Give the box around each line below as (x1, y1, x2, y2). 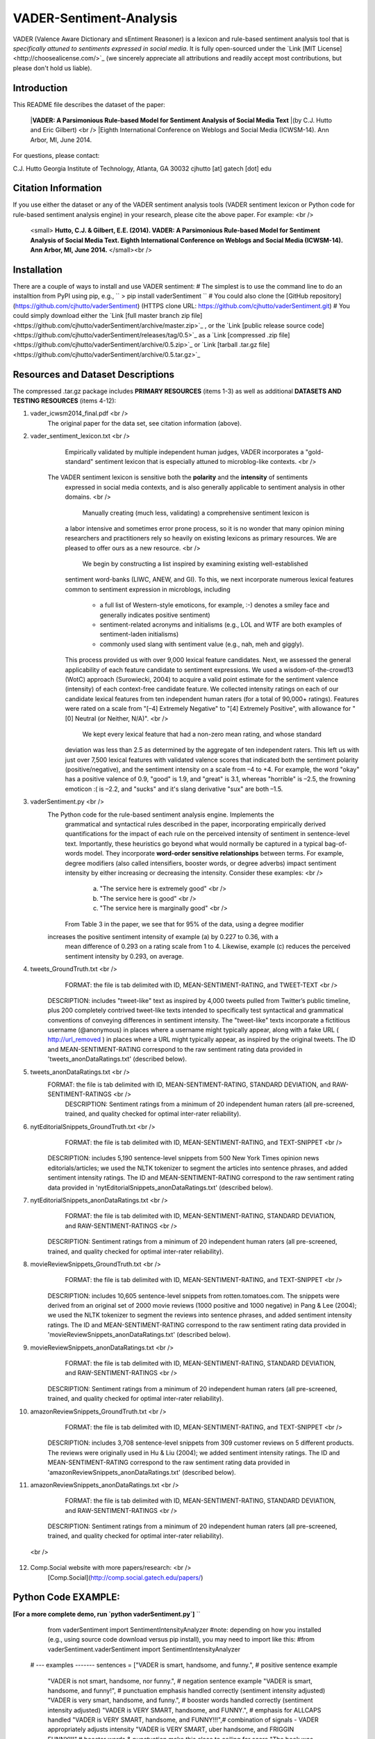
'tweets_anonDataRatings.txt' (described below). (47, 1055, 187, 1064)
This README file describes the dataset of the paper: (12, 100, 166, 109)
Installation (12, 264, 62, 275)
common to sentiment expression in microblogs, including (65, 585, 231, 593)
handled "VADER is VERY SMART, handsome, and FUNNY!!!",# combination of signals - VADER (47, 1715, 319, 1724)
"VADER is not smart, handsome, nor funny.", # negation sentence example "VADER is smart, (47, 1676, 312, 1685)
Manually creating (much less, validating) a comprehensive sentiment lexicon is (82, 508, 310, 517)
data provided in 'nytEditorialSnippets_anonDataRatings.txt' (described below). (47, 1183, 274, 1192)
